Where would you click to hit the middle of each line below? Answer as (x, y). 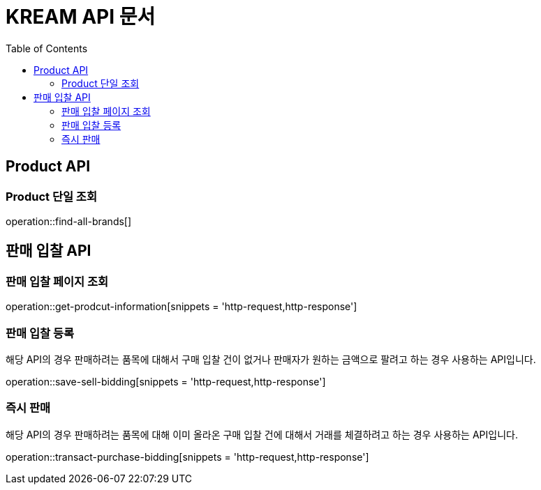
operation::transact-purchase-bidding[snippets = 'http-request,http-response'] (187, 457)
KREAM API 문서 (81, 17)
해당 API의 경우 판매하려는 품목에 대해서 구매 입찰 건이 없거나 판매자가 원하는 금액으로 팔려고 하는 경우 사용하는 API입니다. (271, 359)
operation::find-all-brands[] (69, 221)
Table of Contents (47, 48)
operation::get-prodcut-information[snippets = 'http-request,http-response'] (181, 307)
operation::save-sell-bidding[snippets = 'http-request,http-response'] (166, 381)
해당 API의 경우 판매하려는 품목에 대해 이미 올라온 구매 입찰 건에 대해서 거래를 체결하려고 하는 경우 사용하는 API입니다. (262, 434)
